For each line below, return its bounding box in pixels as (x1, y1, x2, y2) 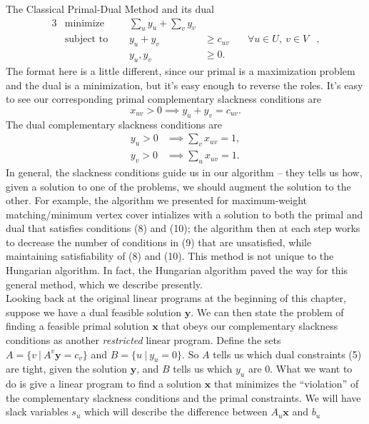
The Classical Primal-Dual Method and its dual (6, 1, 214, 16)
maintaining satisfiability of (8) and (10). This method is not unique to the (6, 248, 334, 263)
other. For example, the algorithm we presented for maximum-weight (6, 193, 308, 208)
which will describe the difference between (84, 404, 268, 419)
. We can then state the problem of (191, 304, 344, 319)
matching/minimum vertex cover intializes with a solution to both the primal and (6, 206, 363, 221)
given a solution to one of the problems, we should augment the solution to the (6, 178, 351, 193)
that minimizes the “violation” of (213, 376, 359, 391)
